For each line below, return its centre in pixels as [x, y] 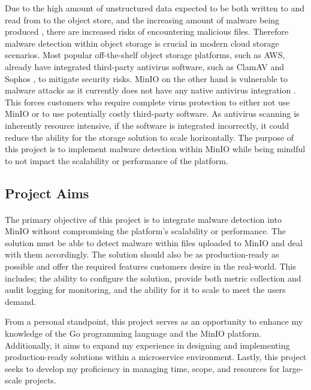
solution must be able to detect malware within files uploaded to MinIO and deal [154, 242]
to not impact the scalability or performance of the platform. [117, 160]
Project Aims [47, 193]
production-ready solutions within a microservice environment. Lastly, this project [156, 357]
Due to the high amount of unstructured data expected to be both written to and [155, 8]
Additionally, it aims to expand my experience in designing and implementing [147, 345]
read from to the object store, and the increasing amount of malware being [142, 19]
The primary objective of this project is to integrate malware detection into [143, 219]
